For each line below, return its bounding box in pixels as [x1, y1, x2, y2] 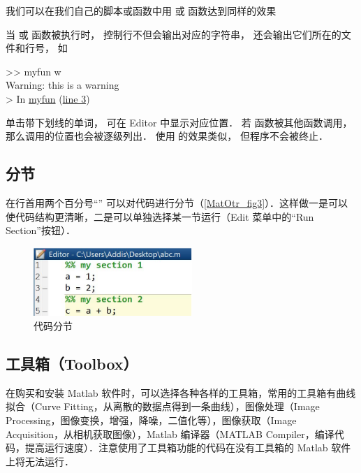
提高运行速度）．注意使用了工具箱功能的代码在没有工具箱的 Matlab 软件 [24, 440, 351, 455]
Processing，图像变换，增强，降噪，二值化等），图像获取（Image [6, 412, 297, 427]
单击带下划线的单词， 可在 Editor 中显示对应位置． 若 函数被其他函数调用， [6, 115, 353, 129]
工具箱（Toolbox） [6, 352, 138, 374]
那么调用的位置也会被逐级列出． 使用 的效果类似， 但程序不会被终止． [6, 129, 328, 143]
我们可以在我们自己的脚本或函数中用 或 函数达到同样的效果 [6, 3, 277, 17]
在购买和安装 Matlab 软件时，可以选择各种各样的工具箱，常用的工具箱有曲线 [6, 385, 356, 400]
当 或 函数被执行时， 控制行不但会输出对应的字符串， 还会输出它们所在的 [6, 27, 341, 41]
